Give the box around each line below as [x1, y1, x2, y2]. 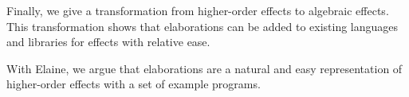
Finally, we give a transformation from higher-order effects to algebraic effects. [6, 2, 389, 18]
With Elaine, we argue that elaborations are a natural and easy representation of [6, 60, 403, 76]
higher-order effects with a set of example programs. [6, 76, 261, 92]
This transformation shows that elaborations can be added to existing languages [6, 17, 399, 34]
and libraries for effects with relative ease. [6, 33, 210, 50]
